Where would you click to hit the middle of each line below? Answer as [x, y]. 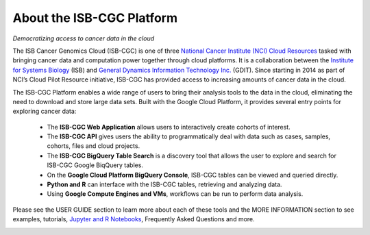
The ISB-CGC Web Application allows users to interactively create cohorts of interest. [169, 127]
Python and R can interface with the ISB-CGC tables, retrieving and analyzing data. [164, 184]
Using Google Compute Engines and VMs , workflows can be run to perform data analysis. [175, 194]
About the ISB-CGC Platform [95, 18]
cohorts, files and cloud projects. [94, 146]
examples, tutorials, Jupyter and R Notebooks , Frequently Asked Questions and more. [134, 219]
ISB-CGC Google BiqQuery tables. [95, 165]
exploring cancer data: [45, 111]
